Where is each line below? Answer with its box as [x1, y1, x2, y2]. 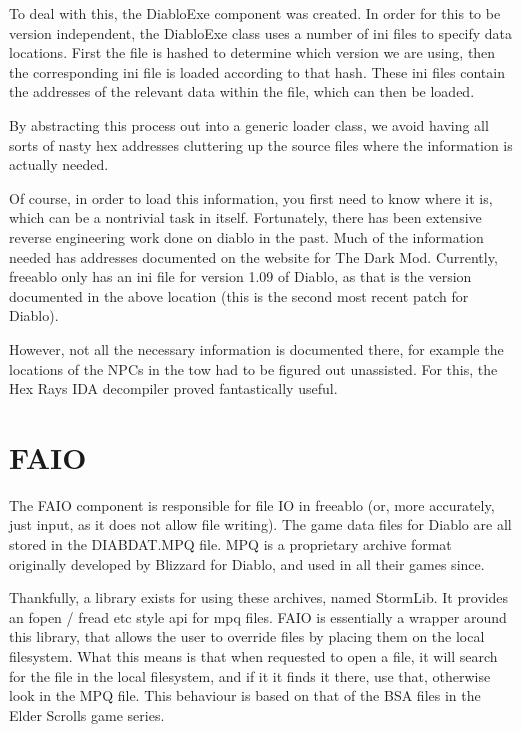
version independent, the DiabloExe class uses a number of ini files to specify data [9, 22, 513, 43]
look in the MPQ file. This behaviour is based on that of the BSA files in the [9, 685, 481, 706]
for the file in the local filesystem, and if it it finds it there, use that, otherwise [9, 665, 491, 686]
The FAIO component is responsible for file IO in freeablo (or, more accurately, [9, 494, 495, 515]
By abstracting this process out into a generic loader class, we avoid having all [9, 114, 489, 135]
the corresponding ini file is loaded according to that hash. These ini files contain [9, 61, 505, 82]
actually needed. [9, 154, 109, 175]
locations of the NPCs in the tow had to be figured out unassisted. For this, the [9, 358, 498, 379]
